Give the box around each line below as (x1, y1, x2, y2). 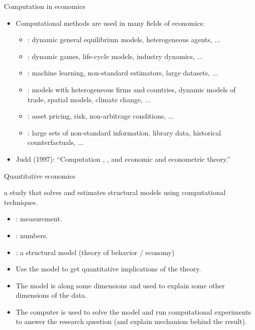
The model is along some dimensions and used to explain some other (15, 280, 225, 290)
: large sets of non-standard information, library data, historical (27, 127, 221, 137)
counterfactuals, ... (27, 137, 84, 147)
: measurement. (15, 213, 62, 224)
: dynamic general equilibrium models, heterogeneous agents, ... (27, 34, 221, 45)
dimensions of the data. (15, 290, 87, 300)
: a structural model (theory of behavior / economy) (15, 247, 174, 257)
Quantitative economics (4, 170, 76, 181)
